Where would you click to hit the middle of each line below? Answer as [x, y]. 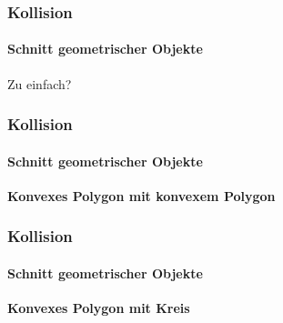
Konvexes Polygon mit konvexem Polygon [141, 195]
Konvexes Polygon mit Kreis [99, 308]
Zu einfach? [40, 83]
